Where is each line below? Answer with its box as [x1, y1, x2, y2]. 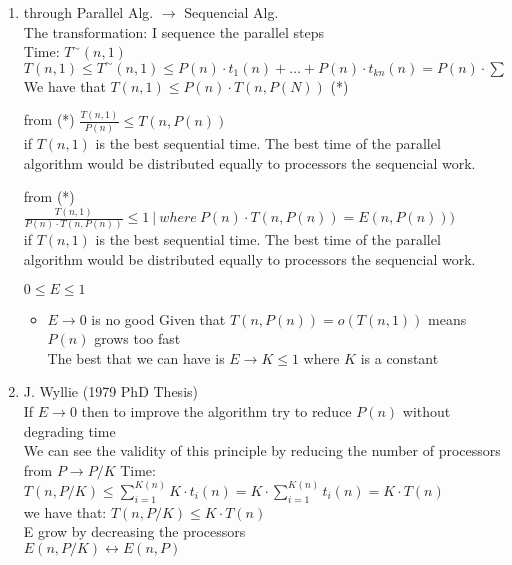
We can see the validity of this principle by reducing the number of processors [23, 440, 501, 461]
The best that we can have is [47, 347, 225, 368]
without [402, 400, 451, 421]
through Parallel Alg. [23, 2, 154, 22]
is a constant [360, 347, 439, 368]
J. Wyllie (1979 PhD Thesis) [23, 381, 198, 402]
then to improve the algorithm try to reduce [81, 400, 352, 421]
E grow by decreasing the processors [23, 521, 246, 542]
